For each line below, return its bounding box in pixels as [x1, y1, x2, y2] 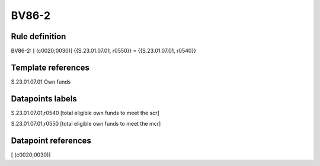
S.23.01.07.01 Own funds [11, 78, 71, 85]
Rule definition [11, 31, 66, 41]
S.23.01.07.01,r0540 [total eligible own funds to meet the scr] [11, 109, 159, 116]
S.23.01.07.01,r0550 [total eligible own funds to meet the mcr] [11, 120, 161, 127]
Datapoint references [11, 136, 92, 146]
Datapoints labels [11, 94, 77, 104]
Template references [11, 62, 90, 72]
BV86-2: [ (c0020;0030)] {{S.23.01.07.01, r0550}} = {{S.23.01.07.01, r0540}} [11, 47, 197, 55]
